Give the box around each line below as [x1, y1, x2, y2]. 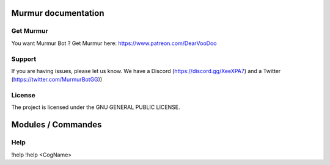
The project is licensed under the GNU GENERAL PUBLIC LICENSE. [11, 104, 180, 111]
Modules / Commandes [11, 119, 102, 130]
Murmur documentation [11, 8, 105, 18]
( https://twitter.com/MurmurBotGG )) [11, 76, 103, 83]
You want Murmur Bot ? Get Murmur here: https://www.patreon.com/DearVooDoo [11, 40, 217, 47]
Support [11, 55, 37, 63]
